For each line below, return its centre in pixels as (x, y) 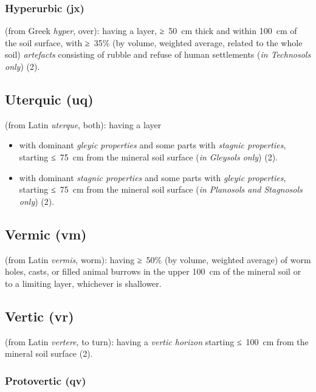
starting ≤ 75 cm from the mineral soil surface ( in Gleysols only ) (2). (149, 156)
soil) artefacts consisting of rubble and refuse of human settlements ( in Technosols (158, 54)
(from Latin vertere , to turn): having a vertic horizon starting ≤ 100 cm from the (157, 341)
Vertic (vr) (39, 316)
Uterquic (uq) (49, 99)
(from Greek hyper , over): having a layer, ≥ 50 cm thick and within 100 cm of (151, 31)
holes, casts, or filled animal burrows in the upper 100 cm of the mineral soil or (153, 271)
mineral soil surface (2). (49, 353)
